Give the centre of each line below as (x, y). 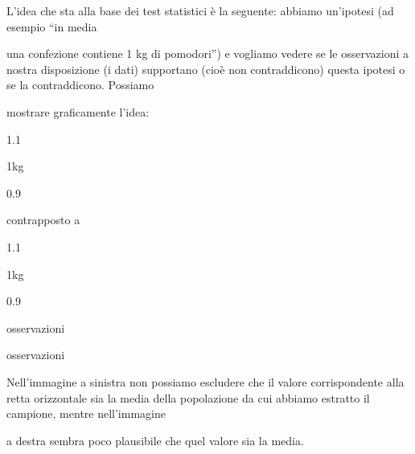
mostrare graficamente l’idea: (78, 111)
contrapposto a (43, 220)
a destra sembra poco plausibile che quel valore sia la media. (155, 440)
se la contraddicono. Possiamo (80, 85)
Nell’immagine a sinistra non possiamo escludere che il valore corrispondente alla (205, 381)
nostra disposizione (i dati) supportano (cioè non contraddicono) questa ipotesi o (206, 69)
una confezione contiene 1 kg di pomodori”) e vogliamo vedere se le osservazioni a (208, 53)
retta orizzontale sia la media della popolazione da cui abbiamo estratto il (188, 397)
